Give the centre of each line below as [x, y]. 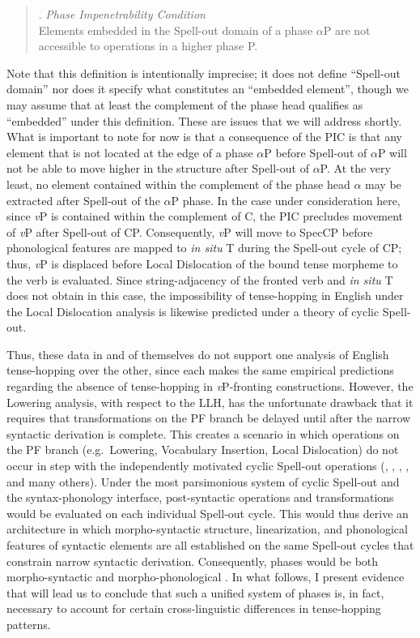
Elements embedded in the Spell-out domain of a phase [176, 30]
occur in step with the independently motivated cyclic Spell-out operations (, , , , [208, 466]
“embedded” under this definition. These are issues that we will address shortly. [204, 120]
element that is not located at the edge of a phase [130, 152]
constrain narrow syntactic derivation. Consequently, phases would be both [193, 561]
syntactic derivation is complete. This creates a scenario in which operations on [203, 433]
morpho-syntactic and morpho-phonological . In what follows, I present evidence [206, 577]
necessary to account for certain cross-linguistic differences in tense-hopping [194, 608]
